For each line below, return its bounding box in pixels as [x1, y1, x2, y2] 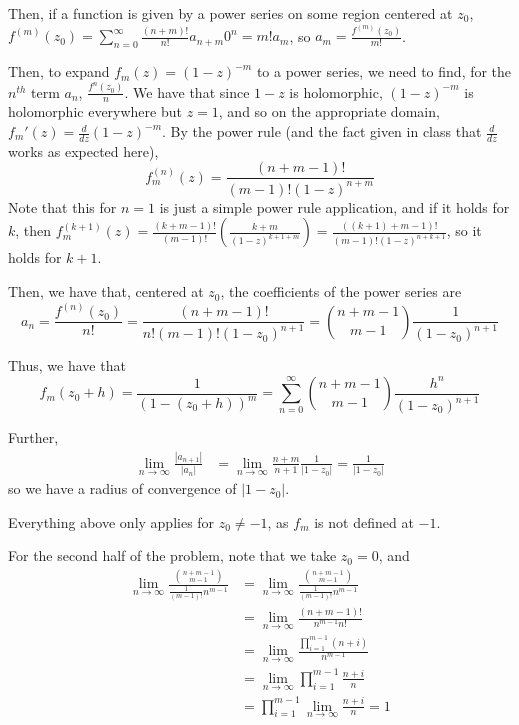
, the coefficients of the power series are [220, 281, 462, 302]
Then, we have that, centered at [8, 281, 204, 302]
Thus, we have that [8, 355, 126, 376]
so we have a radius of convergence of [8, 478, 237, 499]
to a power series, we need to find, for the [256, 61, 512, 82]
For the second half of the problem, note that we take [8, 545, 337, 566]
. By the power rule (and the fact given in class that [162, 121, 482, 142]
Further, [8, 427, 59, 448]
